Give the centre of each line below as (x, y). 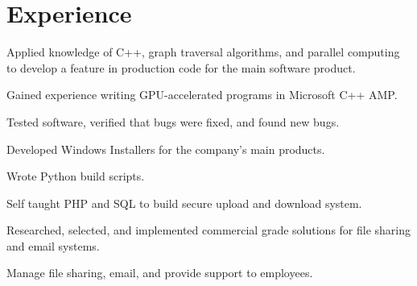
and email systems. (53, 245)
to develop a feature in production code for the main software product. (181, 67)
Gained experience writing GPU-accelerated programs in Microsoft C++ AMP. (202, 95)
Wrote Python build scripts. (76, 176)
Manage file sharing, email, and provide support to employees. (160, 273)
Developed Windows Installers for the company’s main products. (166, 149)
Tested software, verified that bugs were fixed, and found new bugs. (173, 121)
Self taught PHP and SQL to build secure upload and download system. (184, 203)
